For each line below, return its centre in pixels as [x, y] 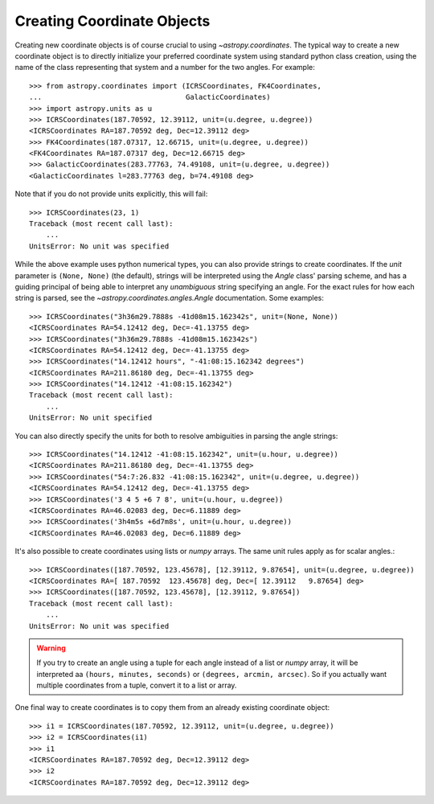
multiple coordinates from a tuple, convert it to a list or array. [137, 685]
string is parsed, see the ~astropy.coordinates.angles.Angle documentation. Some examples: [170, 298]
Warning [51, 648]
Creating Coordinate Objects [113, 21]
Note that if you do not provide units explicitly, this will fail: [111, 194]
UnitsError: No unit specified [91, 418]
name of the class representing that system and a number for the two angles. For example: [165, 68]
